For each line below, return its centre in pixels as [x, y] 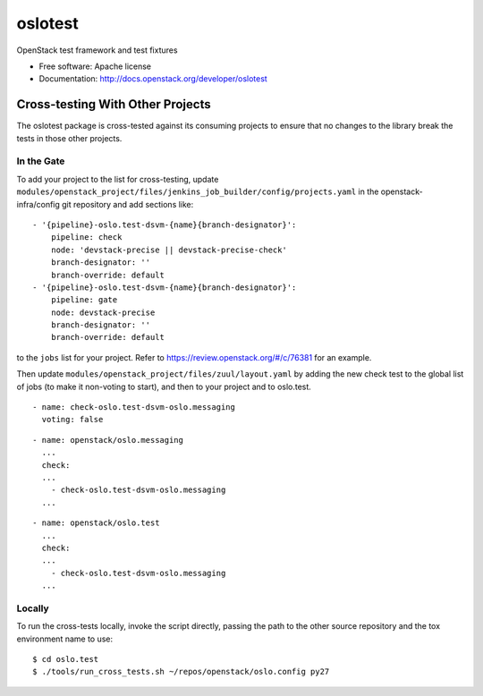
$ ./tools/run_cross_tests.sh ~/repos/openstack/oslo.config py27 [181, 672]
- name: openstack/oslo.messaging [108, 440]
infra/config [38, 204]
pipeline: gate [84, 300]
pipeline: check [86, 238]
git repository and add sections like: [127, 204]
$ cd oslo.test [66, 659]
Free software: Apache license [95, 66]
